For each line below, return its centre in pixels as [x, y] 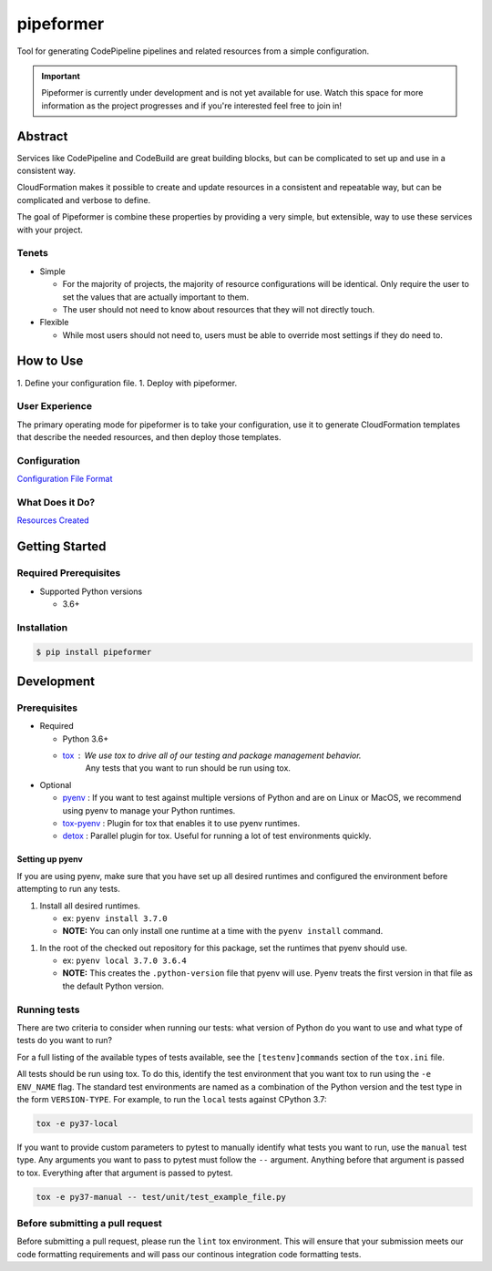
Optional [56, 784]
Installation [42, 627]
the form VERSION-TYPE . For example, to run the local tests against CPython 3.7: [172, 1099]
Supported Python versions [91, 591]
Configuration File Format [65, 479]
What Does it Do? [56, 503]
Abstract [42, 136]
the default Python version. [113, 986]
